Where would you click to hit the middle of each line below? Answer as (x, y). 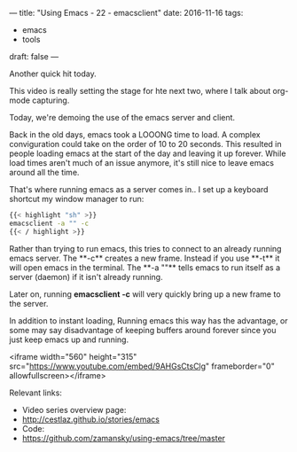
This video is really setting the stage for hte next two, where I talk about (140, 91)
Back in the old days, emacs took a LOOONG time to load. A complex (135, 135)
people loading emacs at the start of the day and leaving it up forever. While (148, 153)
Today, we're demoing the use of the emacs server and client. (122, 117)
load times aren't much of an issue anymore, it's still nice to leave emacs (142, 163)
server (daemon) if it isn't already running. (86, 277)
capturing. (51, 100)
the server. (29, 303)
